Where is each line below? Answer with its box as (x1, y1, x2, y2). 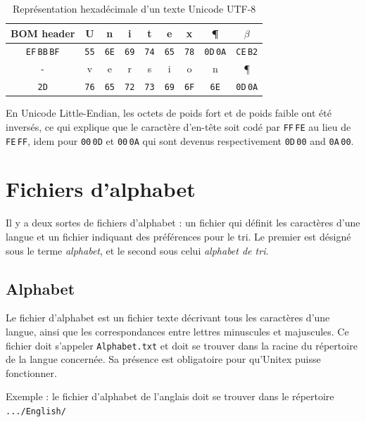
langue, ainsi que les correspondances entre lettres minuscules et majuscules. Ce (6, 324, 349, 338)
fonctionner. (6, 365, 57, 380)
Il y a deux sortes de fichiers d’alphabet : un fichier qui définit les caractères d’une (6, 215, 360, 230)
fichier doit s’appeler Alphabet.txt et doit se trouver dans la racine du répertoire (6, 338, 358, 352)
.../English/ (6, 406, 66, 416)
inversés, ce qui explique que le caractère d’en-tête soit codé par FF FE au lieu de (6, 119, 351, 134)
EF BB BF (25, 47, 60, 58)
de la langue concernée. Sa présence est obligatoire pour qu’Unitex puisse (6, 352, 321, 366)
